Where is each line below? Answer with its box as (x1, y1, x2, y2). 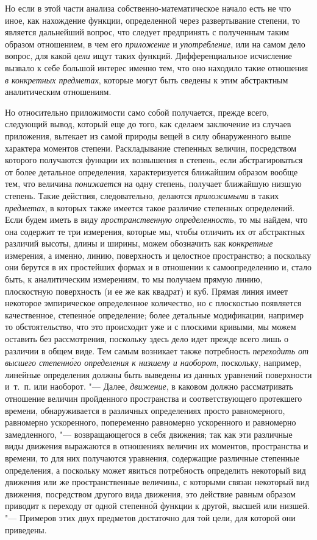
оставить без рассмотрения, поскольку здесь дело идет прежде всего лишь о (5, 332, 288, 345)
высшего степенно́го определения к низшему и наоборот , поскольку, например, (5, 356, 302, 369)
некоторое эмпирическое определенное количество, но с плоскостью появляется (5, 296, 302, 309)
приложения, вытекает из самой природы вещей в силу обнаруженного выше (5, 129, 291, 142)
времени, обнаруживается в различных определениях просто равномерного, (5, 404, 285, 416)
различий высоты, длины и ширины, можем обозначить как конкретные (5, 237, 273, 250)
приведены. (5, 523, 47, 536)
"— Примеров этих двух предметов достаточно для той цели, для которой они (5, 511, 296, 524)
